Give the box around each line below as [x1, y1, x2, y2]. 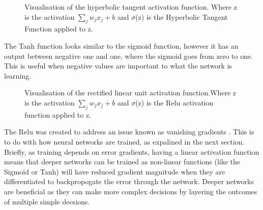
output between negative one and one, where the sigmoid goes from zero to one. [4, 50, 253, 61]
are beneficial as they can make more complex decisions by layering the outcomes [4, 186, 257, 196]
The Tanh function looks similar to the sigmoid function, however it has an [4, 40, 239, 51]
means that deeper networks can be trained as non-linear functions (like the [4, 156, 241, 167]
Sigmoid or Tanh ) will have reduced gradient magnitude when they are [4, 166, 225, 177]
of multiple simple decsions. [4, 196, 90, 206]
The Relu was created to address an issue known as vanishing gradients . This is [4, 126, 254, 137]
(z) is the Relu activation [135, 97, 214, 108]
